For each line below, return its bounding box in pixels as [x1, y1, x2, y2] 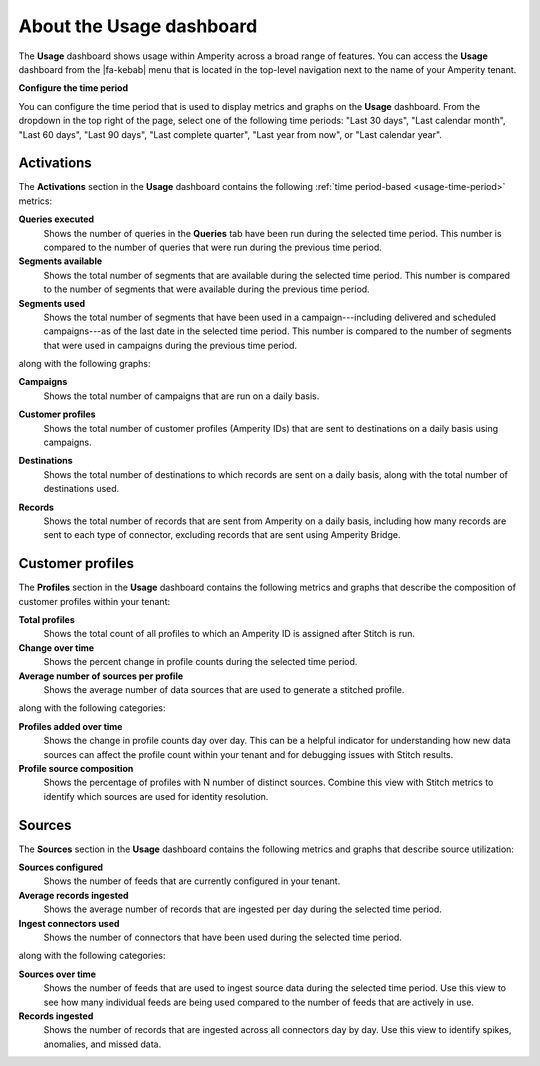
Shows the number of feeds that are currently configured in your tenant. [43, 875, 341, 887]
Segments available [18, 255, 103, 267]
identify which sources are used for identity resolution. [43, 790, 269, 802]
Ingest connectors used [18, 917, 120, 929]
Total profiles [18, 614, 75, 626]
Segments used [18, 297, 86, 309]
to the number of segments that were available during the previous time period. [43, 283, 370, 295]
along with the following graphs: [18, 358, 151, 370]
